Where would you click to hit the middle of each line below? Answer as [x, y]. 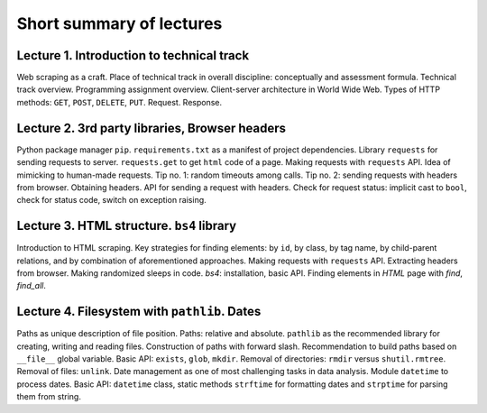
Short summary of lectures [119, 23]
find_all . [32, 286]
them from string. [49, 397]
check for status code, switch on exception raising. [111, 200]
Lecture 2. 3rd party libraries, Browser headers [152, 128]
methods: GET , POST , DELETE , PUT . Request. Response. [119, 102]
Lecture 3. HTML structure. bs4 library [127, 226]
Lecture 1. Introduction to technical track [133, 55]
